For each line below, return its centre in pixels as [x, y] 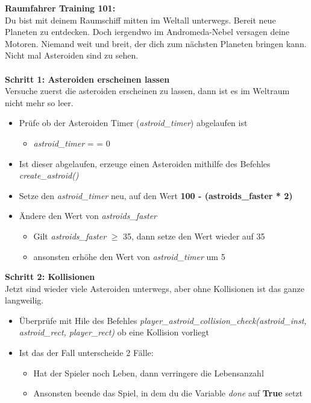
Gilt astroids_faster [70, 236]
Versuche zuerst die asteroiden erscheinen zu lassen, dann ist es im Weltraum [147, 91]
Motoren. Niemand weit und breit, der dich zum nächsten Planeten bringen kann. [156, 43]
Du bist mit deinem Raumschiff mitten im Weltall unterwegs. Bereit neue [140, 20]
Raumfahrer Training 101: [60, 8]
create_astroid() [49, 175]
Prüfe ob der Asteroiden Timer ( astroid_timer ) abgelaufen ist [133, 123]
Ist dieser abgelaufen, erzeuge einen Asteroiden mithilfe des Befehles [145, 163]
